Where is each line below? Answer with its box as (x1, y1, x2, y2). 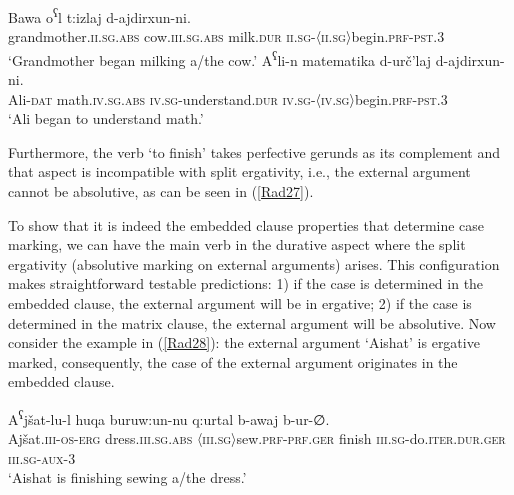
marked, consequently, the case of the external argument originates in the (8, 351, 458, 372)
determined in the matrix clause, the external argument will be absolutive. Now (8, 312, 496, 333)
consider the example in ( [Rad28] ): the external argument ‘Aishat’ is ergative (8, 332, 480, 353)
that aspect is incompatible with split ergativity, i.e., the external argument (8, 161, 471, 182)
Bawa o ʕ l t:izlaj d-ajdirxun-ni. (8, 4, 191, 27)
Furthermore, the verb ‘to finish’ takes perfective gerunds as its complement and (8, 141, 500, 162)
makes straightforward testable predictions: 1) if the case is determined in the (8, 273, 484, 294)
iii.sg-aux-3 (8, 447, 76, 468)
